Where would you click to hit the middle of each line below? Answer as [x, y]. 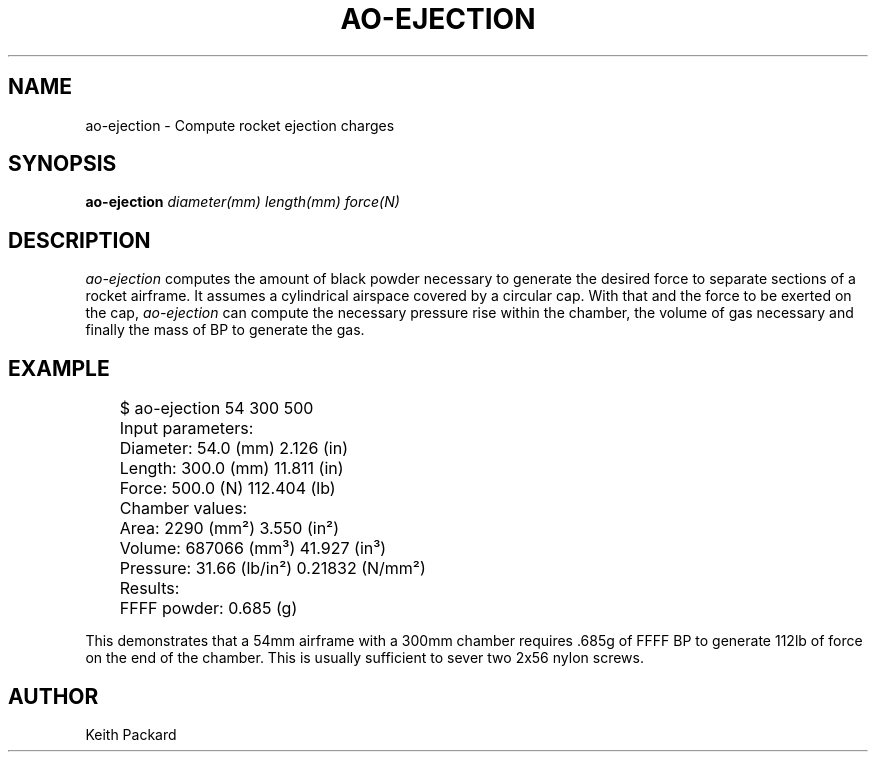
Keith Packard [131, 734]
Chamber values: [183, 508]
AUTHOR [53, 696]
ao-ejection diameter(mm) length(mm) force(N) [242, 202]
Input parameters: [186, 428]
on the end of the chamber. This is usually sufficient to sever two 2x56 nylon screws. [364, 658]
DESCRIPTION [79, 240]
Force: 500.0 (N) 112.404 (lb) [227, 488]
